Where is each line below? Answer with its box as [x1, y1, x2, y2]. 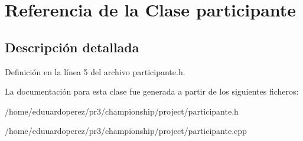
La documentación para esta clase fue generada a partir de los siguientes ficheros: [5, 85, 299, 98]
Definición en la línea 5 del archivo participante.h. [5, 65, 185, 78]
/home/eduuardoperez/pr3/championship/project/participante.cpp [5, 125, 247, 137]
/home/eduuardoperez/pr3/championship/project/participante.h [5, 105, 239, 117]
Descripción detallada [5, 38, 139, 56]
